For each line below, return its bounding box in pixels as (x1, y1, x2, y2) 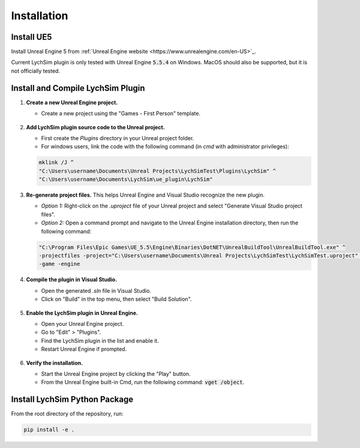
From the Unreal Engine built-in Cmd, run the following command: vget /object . (41, 379, 245, 386)
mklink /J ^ (38, 159, 74, 166)
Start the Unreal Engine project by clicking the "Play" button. (41, 370, 191, 377)
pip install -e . (23, 426, 75, 433)
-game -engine (38, 260, 80, 268)
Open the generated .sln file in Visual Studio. (41, 287, 151, 294)
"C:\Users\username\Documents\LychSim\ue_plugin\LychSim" (38, 176, 213, 183)
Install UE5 (11, 32, 52, 42)
